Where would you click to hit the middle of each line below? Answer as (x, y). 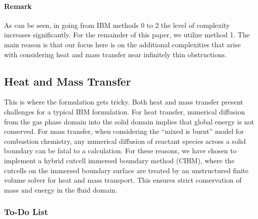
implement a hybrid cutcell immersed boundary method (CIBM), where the (119, 160)
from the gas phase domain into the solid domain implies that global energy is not (129, 121)
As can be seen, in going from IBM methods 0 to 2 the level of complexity (117, 25)
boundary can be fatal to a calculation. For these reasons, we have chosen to (120, 151)
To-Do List (26, 212)
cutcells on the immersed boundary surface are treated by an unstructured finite (126, 170)
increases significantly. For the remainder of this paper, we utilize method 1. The (127, 35)
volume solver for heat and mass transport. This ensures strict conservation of (123, 180)
